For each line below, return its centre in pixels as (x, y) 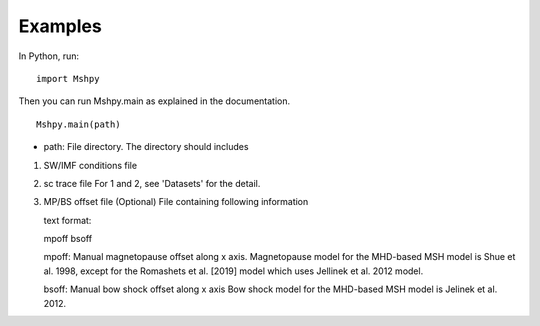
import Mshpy (68, 78)
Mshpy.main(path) (78, 124)
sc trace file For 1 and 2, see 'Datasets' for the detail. (152, 183)
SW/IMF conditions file (90, 165)
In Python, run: (49, 56)
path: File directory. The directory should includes (146, 147)
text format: (67, 220)
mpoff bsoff (68, 239)
